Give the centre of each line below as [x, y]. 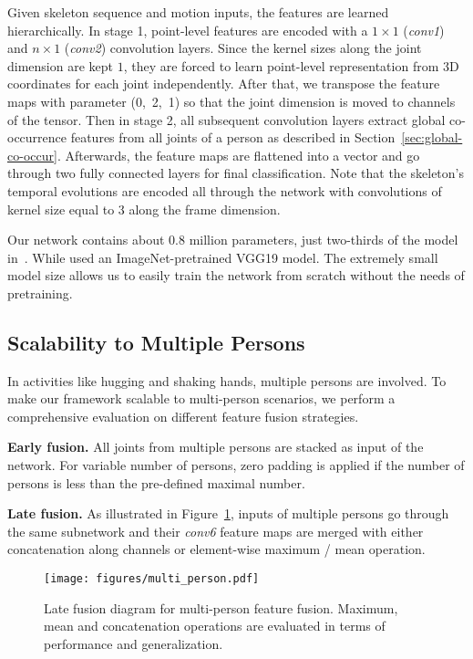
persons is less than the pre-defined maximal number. [156, 482]
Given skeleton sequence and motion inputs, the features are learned [198, 12]
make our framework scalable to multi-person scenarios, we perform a [201, 398]
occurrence [37, 137]
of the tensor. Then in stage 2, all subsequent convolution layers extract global [226, 119]
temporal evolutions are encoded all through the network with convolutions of [225, 190]
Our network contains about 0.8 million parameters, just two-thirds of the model [233, 240]
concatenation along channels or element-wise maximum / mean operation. [216, 549]
